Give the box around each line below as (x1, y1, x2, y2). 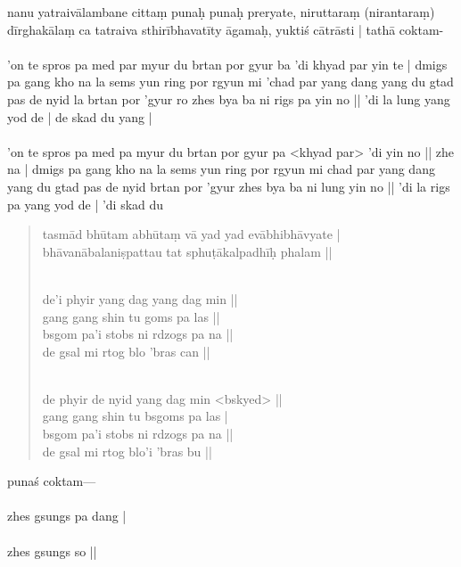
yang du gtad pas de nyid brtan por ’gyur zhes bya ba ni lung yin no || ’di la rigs (7, 177, 450, 195)
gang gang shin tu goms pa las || (42, 307, 220, 325)
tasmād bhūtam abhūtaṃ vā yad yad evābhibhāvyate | (42, 225, 341, 243)
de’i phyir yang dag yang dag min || (42, 289, 238, 308)
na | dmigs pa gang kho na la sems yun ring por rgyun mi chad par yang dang (7, 160, 435, 178)
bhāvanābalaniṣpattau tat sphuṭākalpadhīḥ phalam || (42, 242, 333, 260)
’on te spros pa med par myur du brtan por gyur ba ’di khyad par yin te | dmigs (7, 54, 448, 73)
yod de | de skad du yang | (7, 107, 152, 126)
